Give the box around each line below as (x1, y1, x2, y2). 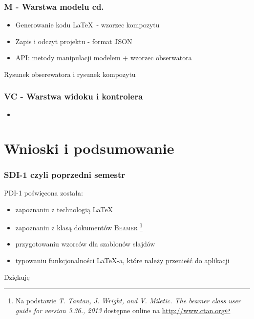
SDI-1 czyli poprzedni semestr (4, 168, 126, 180)
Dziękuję (4, 271, 30, 282)
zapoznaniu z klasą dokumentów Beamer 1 (15, 221, 143, 232)
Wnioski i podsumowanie (4, 138, 174, 158)
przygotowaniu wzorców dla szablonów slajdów (15, 239, 155, 249)
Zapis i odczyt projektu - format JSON (15, 36, 132, 46)
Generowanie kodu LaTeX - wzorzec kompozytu (15, 20, 160, 30)
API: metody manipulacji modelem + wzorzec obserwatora (15, 52, 192, 63)
